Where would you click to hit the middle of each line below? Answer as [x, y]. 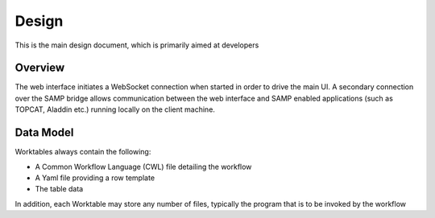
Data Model [44, 133]
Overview [40, 68]
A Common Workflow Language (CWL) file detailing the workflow [143, 167]
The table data [59, 189]
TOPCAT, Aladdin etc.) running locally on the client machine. [115, 109]
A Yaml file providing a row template [95, 178]
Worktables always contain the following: [83, 152]
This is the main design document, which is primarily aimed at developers [137, 45]
